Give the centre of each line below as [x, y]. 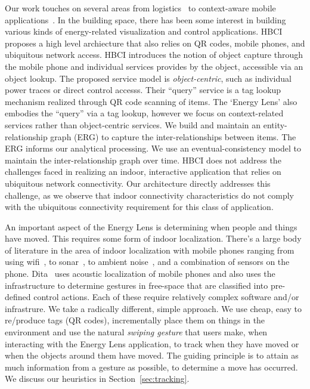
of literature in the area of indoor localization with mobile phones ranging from [150, 250]
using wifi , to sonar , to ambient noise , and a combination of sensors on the [147, 262]
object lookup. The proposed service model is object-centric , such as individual [148, 78]
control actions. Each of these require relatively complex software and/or [166, 297]
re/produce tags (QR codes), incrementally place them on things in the [135, 320]
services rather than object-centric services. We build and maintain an [133, 124]
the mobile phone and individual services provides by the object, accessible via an [154, 66]
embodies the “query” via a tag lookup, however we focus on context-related [144, 113]
